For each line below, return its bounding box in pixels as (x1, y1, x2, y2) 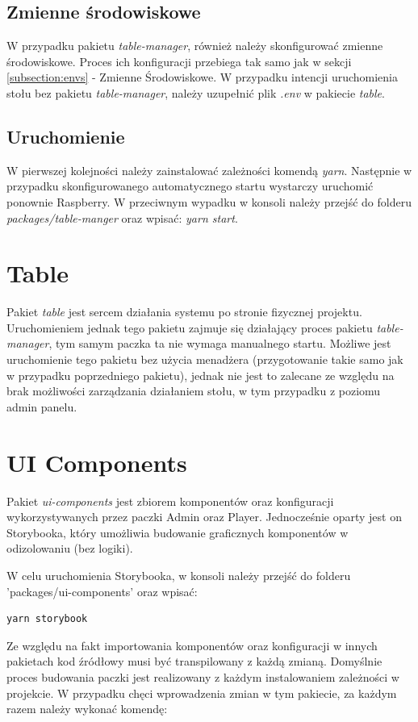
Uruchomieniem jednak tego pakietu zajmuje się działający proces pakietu (6, 319, 373, 336)
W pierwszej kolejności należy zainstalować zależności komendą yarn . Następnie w (6, 161, 412, 178)
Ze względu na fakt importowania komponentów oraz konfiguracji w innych (6, 636, 378, 653)
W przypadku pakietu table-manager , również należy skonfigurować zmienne (6, 37, 383, 54)
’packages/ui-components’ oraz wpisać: (6, 582, 198, 599)
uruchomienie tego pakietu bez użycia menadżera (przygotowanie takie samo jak (6, 351, 403, 368)
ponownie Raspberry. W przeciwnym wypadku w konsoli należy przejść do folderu (6, 193, 412, 210)
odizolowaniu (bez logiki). (6, 540, 133, 557)
